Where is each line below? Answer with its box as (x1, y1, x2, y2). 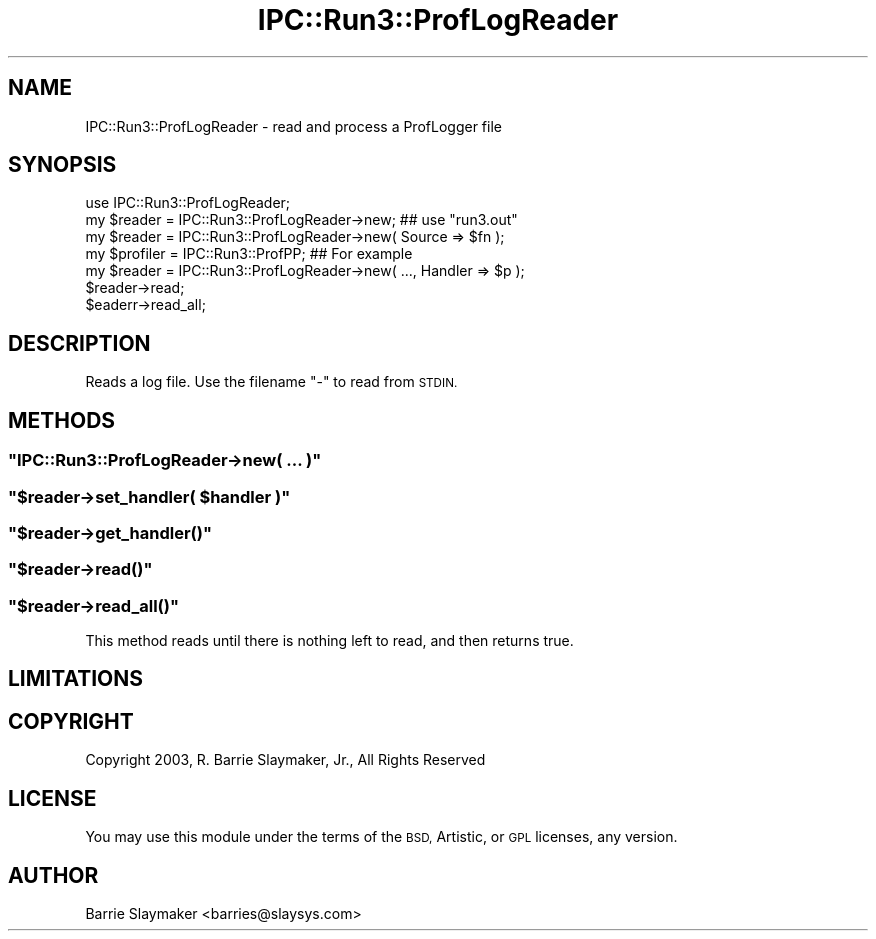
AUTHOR (8, 862, 99, 888)
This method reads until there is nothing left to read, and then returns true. (85, 632, 574, 649)
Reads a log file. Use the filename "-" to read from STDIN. (85, 373, 458, 391)
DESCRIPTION (8, 330, 151, 356)
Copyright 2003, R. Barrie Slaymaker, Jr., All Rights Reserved (85, 751, 486, 769)
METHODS (8, 407, 116, 433)
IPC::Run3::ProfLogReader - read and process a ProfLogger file (85, 117, 502, 135)
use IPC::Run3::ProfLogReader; (85, 194, 291, 212)
